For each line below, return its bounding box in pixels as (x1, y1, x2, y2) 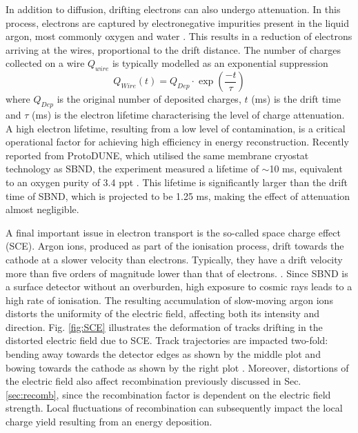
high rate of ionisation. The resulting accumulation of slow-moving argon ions (6, 292, 333, 307)
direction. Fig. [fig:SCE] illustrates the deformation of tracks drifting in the (6, 319, 323, 334)
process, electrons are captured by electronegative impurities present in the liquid (6, 15, 350, 30)
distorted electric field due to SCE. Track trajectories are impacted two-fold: (6, 333, 328, 348)
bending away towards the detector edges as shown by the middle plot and (6, 347, 321, 361)
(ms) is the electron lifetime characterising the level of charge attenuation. (32, 107, 345, 121)
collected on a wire (6, 56, 85, 70)
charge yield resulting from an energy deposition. (6, 414, 212, 429)
